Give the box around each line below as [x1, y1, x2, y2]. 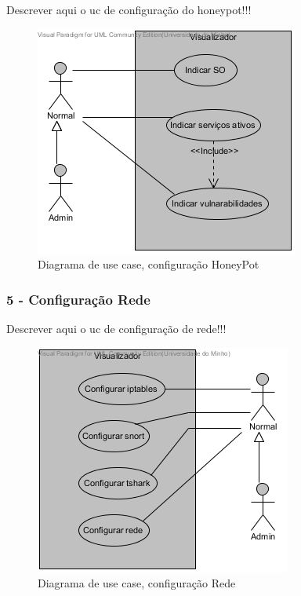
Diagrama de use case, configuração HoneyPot [38, 256, 259, 272]
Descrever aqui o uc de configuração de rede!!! [6, 320, 227, 336]
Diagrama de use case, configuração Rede [38, 575, 236, 591]
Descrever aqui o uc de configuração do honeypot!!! [6, 2, 252, 17]
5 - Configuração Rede [6, 289, 150, 309]
